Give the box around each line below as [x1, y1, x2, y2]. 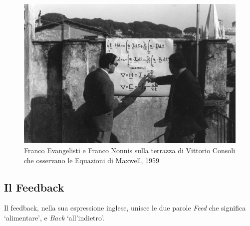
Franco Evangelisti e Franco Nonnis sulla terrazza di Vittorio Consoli [24, 145, 236, 155]
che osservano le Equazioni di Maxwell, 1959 [24, 155, 160, 165]
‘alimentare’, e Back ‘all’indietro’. [4, 212, 105, 223]
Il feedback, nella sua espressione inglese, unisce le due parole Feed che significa [4, 203, 246, 213]
